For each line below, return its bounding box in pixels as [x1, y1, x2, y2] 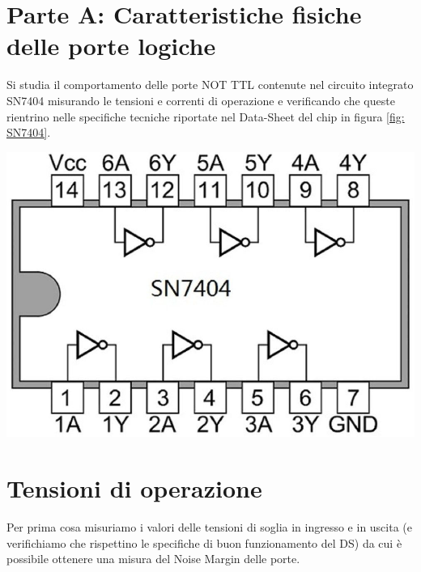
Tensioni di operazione [6, 472, 262, 505]
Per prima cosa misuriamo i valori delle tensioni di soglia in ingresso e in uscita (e [6, 519, 413, 536]
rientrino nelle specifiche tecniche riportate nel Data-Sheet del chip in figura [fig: [6, 108, 405, 125]
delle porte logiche [6, 29, 216, 62]
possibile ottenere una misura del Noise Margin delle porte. [6, 550, 300, 567]
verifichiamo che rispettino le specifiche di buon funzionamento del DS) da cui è [6, 534, 402, 551]
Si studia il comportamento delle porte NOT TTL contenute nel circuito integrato [6, 76, 414, 93]
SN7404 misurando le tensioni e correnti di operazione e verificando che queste [6, 91, 395, 108]
